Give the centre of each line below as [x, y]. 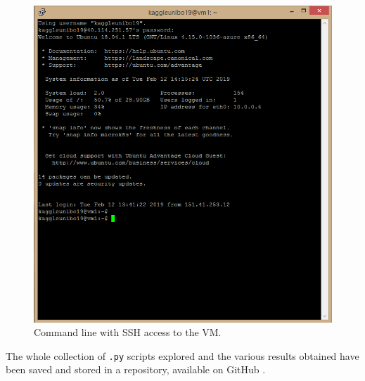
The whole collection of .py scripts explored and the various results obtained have [182, 355]
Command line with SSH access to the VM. [128, 332]
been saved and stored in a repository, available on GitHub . [136, 369]
